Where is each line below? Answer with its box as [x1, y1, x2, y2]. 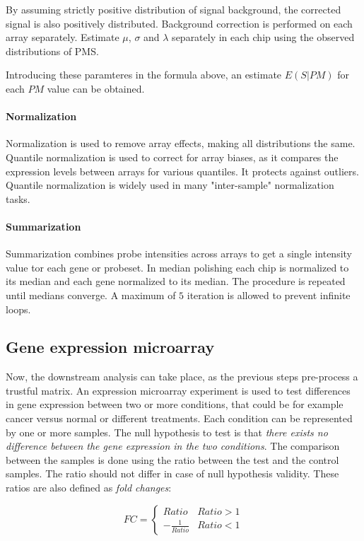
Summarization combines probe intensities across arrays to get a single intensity [6, 246, 352, 261]
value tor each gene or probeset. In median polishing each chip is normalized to [6, 260, 349, 274]
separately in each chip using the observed [172, 30, 355, 45]
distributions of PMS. [6, 43, 99, 58]
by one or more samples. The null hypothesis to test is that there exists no [6, 424, 328, 439]
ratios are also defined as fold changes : [6, 480, 172, 495]
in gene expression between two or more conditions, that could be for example [6, 397, 344, 412]
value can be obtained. [47, 81, 145, 95]
